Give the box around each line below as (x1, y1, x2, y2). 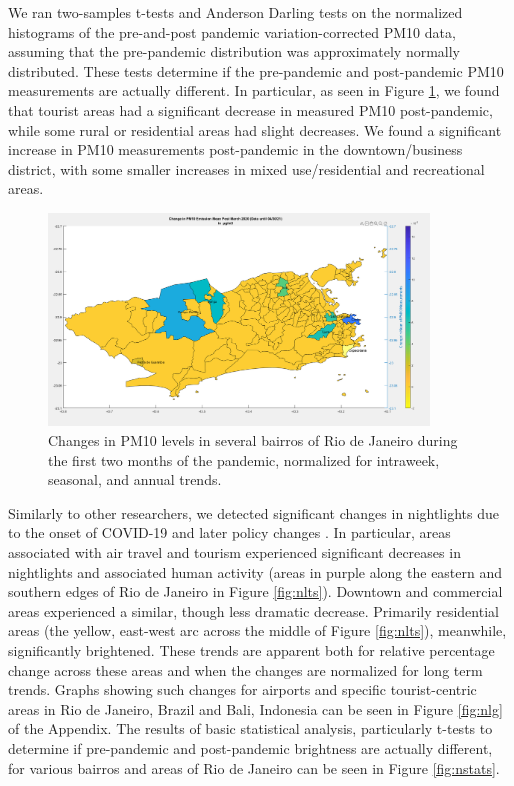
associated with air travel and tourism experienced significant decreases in (8, 542, 461, 563)
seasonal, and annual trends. (48, 469, 222, 490)
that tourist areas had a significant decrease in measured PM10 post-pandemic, (8, 99, 493, 120)
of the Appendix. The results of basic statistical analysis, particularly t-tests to (8, 718, 493, 739)
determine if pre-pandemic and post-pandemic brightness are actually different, (8, 737, 493, 758)
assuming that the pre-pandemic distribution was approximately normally (8, 41, 461, 62)
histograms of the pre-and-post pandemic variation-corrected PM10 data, (8, 21, 456, 42)
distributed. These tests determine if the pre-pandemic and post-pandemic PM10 (8, 60, 504, 81)
